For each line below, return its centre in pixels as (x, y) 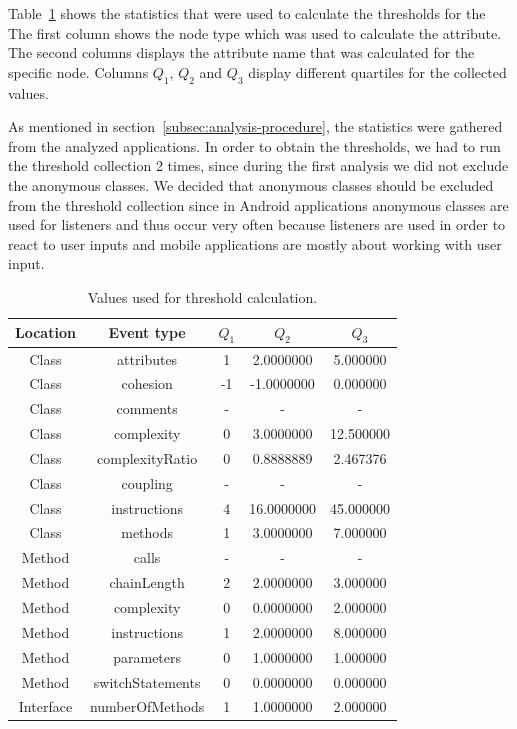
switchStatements (147, 681)
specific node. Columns (78, 71)
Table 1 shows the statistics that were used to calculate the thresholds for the (247, 13)
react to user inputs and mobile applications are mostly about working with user (255, 243)
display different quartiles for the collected (377, 71)
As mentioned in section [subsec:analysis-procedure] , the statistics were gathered (255, 126)
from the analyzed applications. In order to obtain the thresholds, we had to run (254, 145)
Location (45, 332)
